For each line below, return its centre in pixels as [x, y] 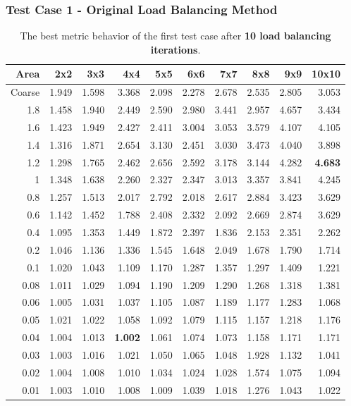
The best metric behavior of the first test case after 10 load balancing [175, 36]
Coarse [25, 92]
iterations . [175, 49]
